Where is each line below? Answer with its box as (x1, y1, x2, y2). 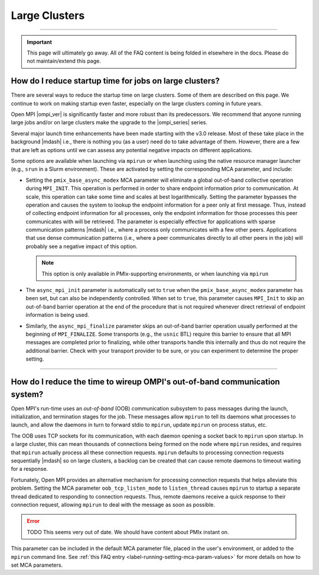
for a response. (11, 465, 48, 473)
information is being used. (25, 311, 90, 319)
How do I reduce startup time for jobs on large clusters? (11, 76, 220, 86)
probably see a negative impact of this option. (25, 243, 138, 250)
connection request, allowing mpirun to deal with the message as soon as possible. (11, 501, 216, 508)
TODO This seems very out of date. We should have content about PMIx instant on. (27, 528, 229, 535)
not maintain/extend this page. (27, 57, 102, 65)
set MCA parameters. (11, 561, 63, 568)
